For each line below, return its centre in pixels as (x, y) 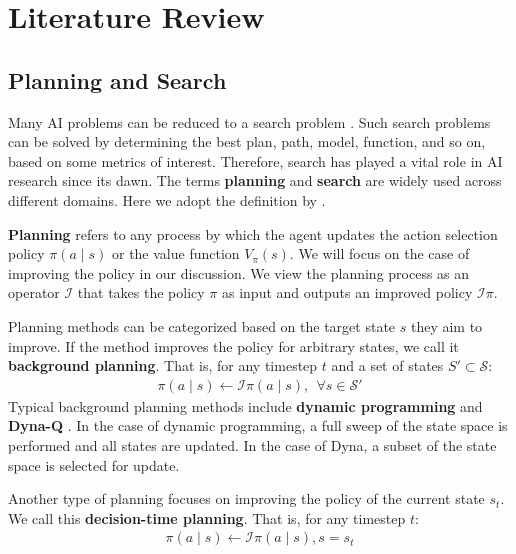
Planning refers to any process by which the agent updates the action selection (253, 233)
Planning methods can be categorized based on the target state (202, 325)
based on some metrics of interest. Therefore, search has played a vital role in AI (255, 160)
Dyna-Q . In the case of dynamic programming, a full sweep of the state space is (258, 425)
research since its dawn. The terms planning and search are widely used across (255, 180)
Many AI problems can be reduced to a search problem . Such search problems (249, 121)
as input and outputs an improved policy (347, 292)
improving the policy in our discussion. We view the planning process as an (239, 272)
